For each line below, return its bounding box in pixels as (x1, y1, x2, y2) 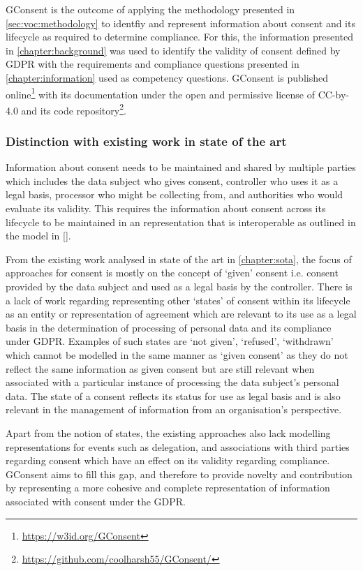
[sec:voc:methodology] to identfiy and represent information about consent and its (6, 15, 355, 30)
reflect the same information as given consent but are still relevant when (6, 361, 315, 376)
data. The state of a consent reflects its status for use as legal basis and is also (6, 388, 341, 403)
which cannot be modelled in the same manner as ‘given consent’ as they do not (6, 348, 348, 362)
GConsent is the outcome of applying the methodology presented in (6, 2, 295, 16)
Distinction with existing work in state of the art (6, 132, 287, 149)
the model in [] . (6, 228, 71, 243)
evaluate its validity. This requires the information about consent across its (6, 201, 326, 216)
